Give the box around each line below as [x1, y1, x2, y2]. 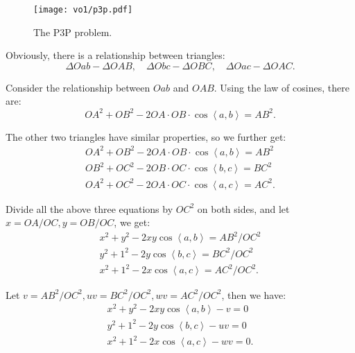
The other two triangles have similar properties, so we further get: [6, 129, 286, 144]
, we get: [114, 215, 150, 230]
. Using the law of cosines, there [214, 80, 349, 94]
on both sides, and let [197, 201, 290, 216]
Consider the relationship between [6, 80, 150, 94]
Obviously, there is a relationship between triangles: [6, 48, 225, 62]
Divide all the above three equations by [6, 201, 173, 216]
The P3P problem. [33, 24, 112, 39]
